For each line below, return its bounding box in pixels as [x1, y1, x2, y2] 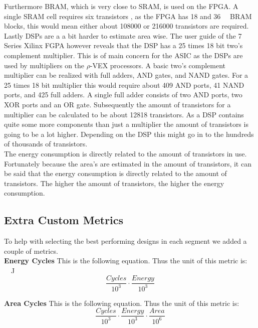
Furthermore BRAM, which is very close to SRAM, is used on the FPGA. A [4, 1, 238, 11]
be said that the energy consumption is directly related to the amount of [4, 168, 227, 179]
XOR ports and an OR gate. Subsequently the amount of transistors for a [4, 99, 231, 109]
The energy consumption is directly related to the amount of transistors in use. [4, 148, 247, 158]
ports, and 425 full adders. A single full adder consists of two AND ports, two [4, 89, 242, 100]
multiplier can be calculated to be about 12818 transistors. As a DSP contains [4, 109, 244, 119]
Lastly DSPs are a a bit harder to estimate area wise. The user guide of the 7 [4, 30, 242, 41]
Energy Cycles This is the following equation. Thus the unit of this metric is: [4, 255, 247, 266]
